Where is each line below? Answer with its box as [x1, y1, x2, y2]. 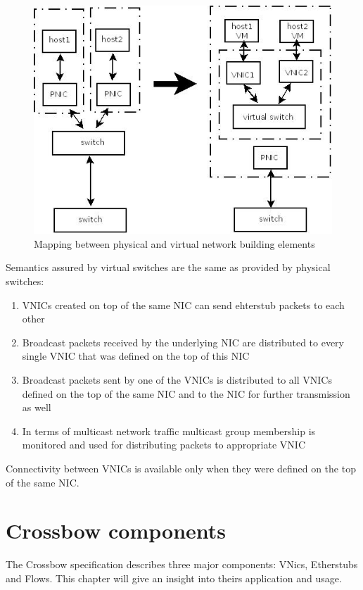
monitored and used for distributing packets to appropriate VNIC [22, 437, 305, 452]
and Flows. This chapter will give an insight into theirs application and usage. [6, 570, 342, 585]
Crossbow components [6, 516, 227, 545]
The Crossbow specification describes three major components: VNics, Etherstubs [6, 557, 358, 572]
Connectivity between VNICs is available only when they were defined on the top [6, 460, 356, 475]
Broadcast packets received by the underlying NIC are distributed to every [22, 334, 344, 349]
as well [22, 400, 51, 415]
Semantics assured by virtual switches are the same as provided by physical [6, 260, 331, 275]
